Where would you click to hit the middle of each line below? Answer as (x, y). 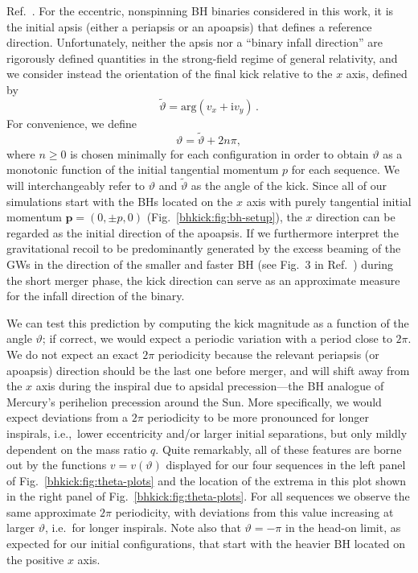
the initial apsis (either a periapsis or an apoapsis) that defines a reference (189, 26)
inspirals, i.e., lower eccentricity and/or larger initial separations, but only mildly (207, 433)
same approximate (51, 511)
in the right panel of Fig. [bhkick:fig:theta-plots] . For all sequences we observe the (208, 496)
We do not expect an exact (73, 354)
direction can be (356, 217)
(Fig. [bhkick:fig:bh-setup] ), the (224, 217)
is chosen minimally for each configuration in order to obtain (219, 153)
